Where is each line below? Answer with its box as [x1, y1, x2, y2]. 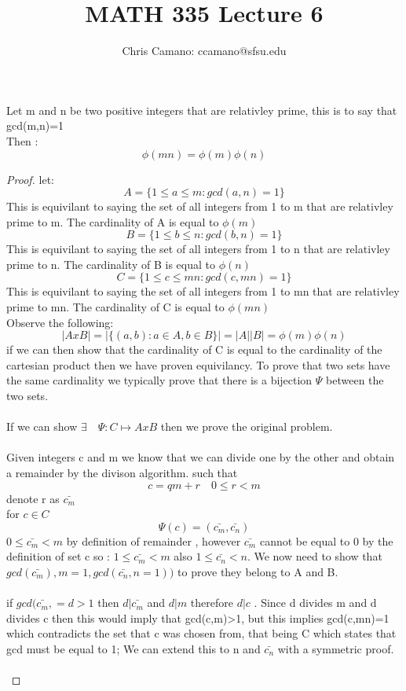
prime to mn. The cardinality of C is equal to [6, 299, 225, 315]
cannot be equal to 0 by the [259, 532, 393, 549]
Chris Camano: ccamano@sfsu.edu [122, 42, 287, 59]
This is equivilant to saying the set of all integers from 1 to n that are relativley [6, 241, 390, 257]
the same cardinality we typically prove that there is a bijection [6, 372, 313, 388]
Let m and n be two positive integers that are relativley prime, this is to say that [6, 101, 397, 118]
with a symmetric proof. [277, 640, 394, 656]
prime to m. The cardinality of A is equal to [6, 213, 219, 230]
